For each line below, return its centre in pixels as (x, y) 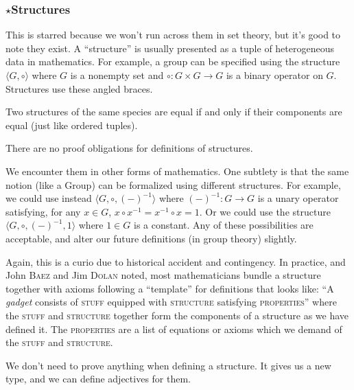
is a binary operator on (274, 75)
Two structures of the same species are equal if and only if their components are (174, 112)
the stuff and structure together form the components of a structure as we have (177, 315)
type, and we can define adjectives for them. (98, 379)
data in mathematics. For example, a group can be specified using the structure (173, 61)
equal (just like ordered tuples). (72, 125)
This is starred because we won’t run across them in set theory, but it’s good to (173, 35)
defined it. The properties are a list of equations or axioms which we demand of (174, 329)
